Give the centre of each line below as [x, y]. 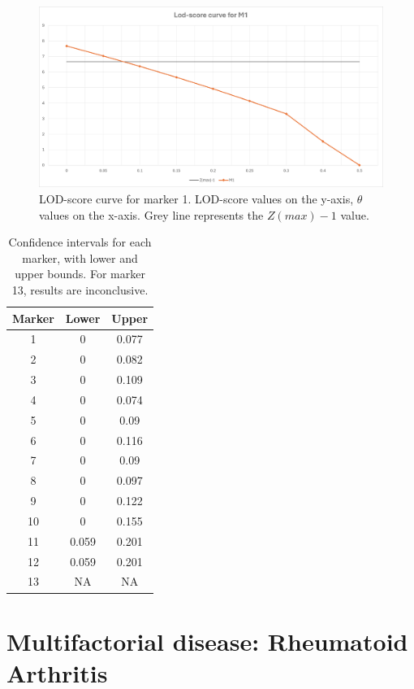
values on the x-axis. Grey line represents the [151, 214]
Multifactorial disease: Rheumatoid [207, 641]
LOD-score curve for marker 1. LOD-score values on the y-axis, [196, 198]
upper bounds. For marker [80, 274]
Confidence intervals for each [80, 242]
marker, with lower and [80, 257]
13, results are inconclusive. [80, 289]
